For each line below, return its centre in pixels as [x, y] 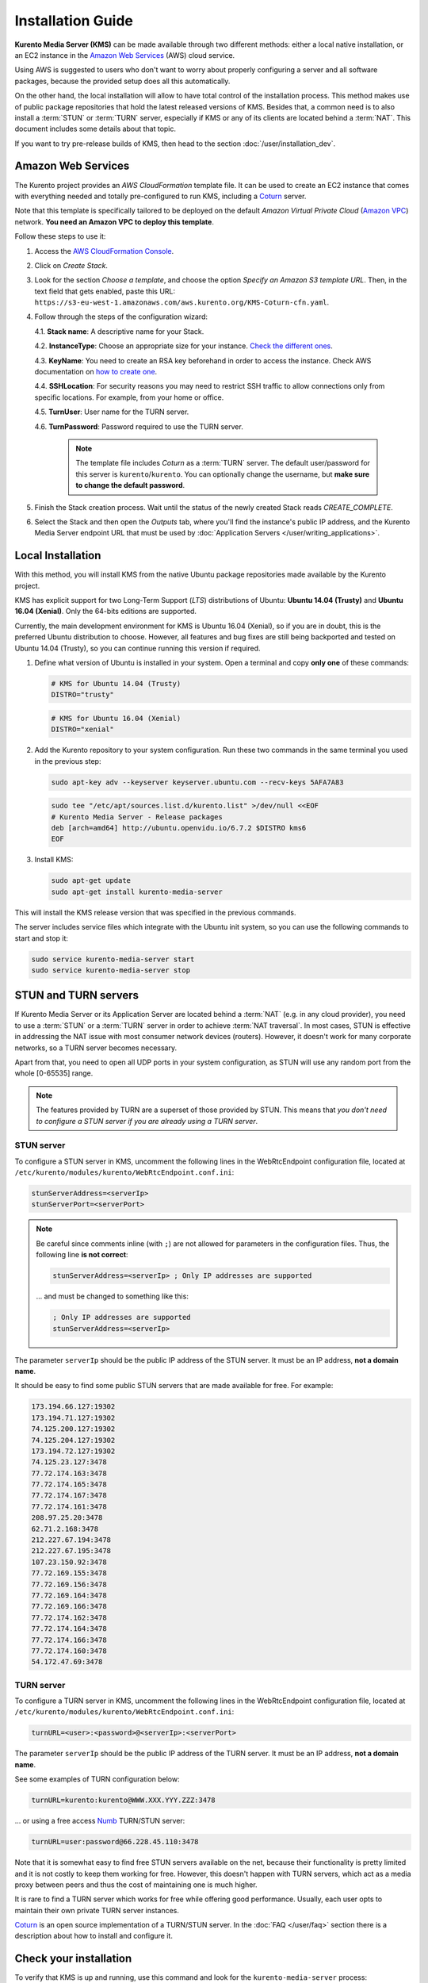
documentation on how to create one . [96, 372]
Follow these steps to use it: [60, 236]
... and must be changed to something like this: [113, 1296]
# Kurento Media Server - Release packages [137, 817]
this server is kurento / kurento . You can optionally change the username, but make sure [223, 474]
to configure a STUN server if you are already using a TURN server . [147, 1121]
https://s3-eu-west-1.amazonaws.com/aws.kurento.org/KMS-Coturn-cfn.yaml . [182, 302]
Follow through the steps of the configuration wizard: [121, 316]
